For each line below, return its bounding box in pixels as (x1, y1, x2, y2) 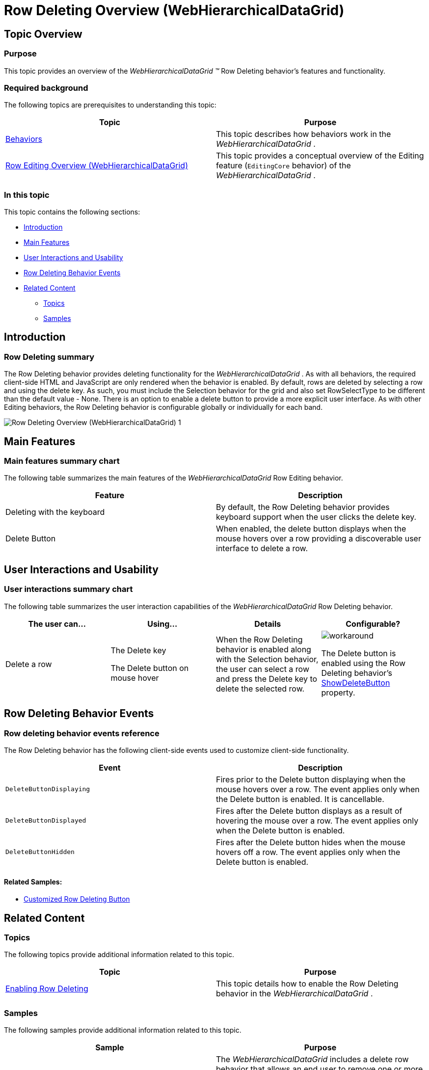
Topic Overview (4, 27, 82, 40)
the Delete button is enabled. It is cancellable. (216, 794, 384, 804)
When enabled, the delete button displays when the (216, 524, 406, 534)
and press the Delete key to (216, 673, 318, 684)
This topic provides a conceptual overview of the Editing (216, 151, 424, 161)
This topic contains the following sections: (4, 208, 140, 216)
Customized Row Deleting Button (24, 895, 130, 904)
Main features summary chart (4, 456, 120, 466)
